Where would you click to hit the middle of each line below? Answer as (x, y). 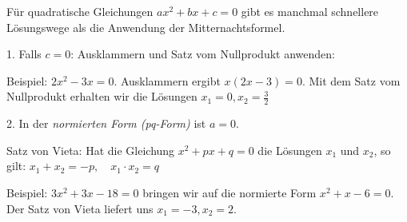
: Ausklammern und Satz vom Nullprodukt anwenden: (203, 54)
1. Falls (24, 54)
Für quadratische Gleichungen (80, 11)
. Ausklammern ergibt (167, 80)
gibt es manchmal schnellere (310, 11)
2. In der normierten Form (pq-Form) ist (106, 123)
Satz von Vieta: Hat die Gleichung (91, 150)
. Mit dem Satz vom (351, 80)
